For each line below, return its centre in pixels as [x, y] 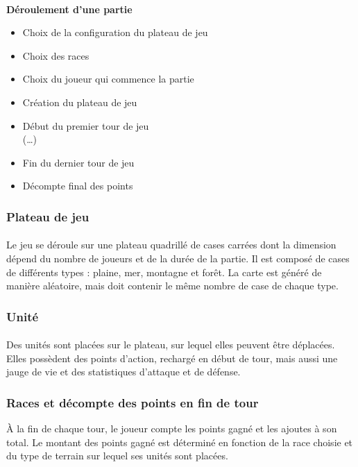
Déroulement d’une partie [69, 9]
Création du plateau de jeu [80, 102]
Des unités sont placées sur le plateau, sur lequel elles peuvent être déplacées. [171, 345]
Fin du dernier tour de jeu [78, 162]
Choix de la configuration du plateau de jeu [115, 32]
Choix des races [56, 55]
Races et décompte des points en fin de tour [133, 402]
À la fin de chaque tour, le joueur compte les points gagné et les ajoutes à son [172, 428]
